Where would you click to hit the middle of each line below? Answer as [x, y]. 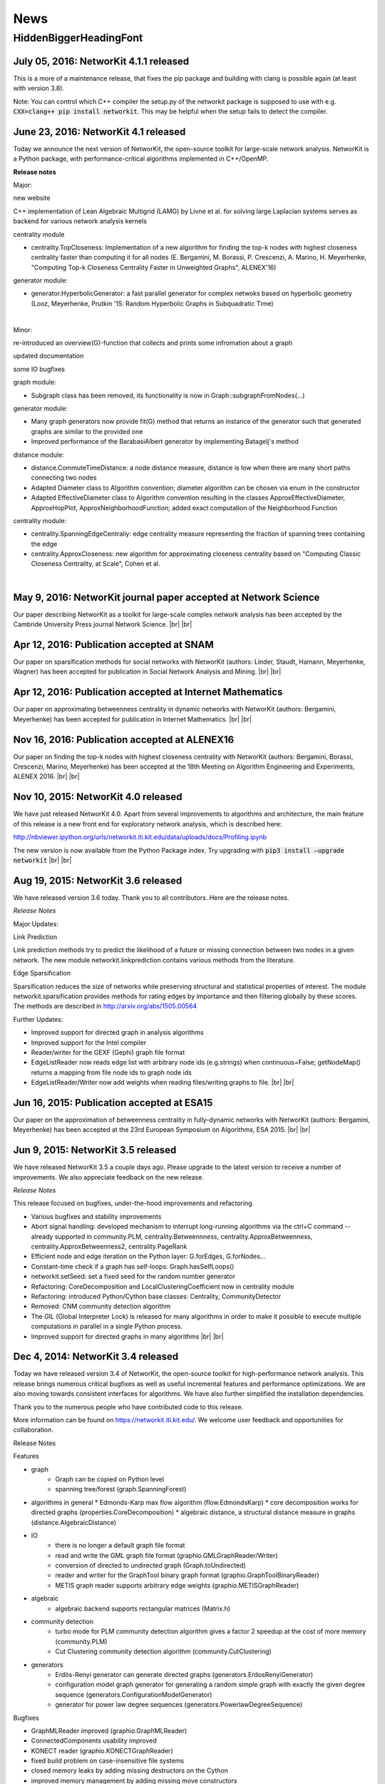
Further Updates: [38, 1019]
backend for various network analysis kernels [80, 221]
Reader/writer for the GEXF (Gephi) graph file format [108, 1052]
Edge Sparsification [42, 973]
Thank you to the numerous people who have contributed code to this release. [128, 1407]
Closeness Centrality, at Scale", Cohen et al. [96, 564]
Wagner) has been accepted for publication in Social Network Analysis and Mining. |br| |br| [147, 671]
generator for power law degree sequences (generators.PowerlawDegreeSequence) [179, 1705]
